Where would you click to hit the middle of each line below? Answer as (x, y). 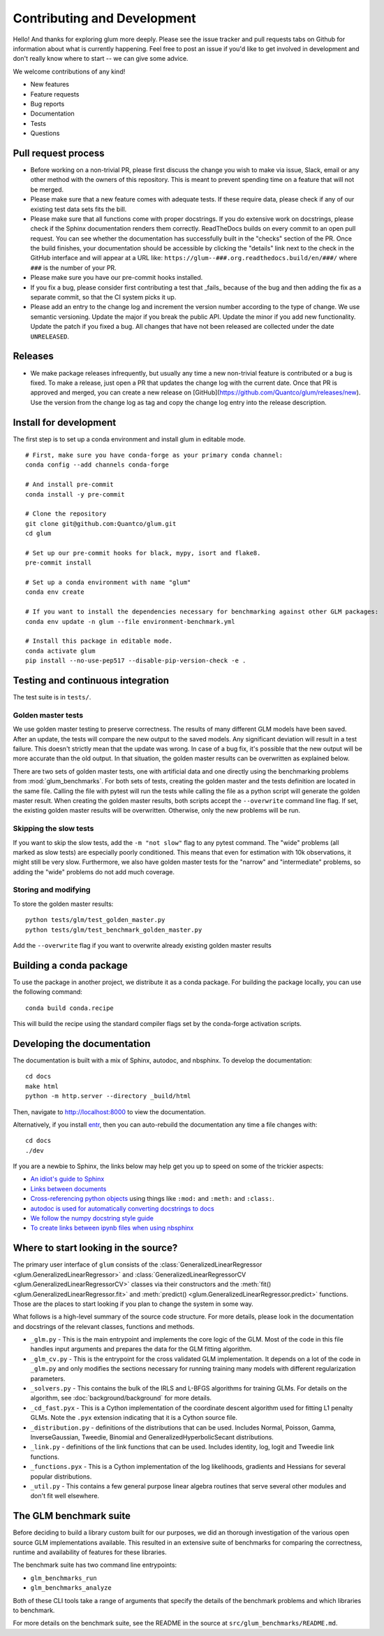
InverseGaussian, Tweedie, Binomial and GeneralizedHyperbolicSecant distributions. (152, 1437)
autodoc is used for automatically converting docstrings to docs (122, 1208)
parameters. (48, 1379)
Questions (45, 134)
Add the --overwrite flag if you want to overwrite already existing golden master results (142, 945)
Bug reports (47, 104)
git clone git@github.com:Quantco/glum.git (101, 524)
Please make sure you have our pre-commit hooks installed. (117, 278)
